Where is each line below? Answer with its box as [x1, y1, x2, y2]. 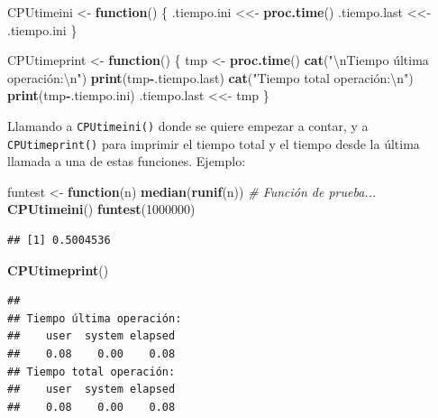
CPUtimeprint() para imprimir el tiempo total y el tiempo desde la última [7, 134, 420, 153]
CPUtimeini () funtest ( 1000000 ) [7, 200, 196, 218]
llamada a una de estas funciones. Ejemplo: [7, 152, 246, 171]
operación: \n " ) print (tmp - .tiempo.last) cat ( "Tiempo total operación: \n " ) [7, 68, 414, 87]
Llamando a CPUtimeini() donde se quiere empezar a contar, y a [7, 116, 369, 135]
